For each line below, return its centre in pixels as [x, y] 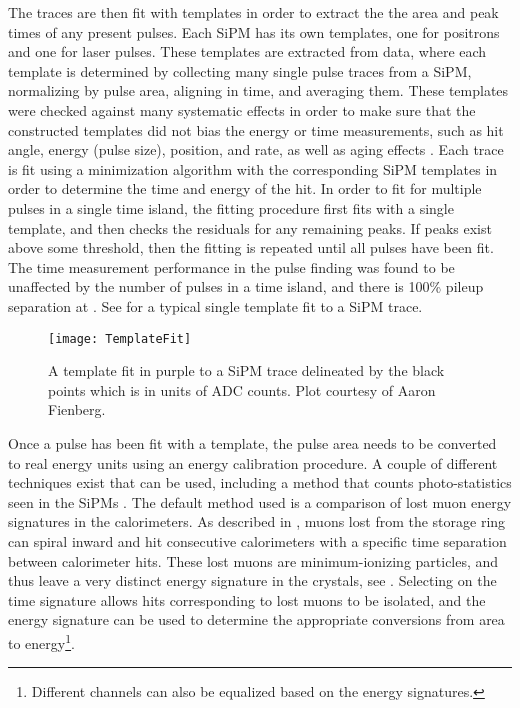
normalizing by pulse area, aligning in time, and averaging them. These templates [258, 90]
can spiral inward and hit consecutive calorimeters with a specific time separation [257, 540]
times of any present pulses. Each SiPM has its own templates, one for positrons [254, 31]
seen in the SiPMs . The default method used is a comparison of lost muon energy [260, 501]
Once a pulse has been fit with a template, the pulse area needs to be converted [252, 442]
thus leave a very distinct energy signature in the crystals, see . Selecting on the [252, 580]
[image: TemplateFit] [120, 338]
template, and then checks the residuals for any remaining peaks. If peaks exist [250, 227]
